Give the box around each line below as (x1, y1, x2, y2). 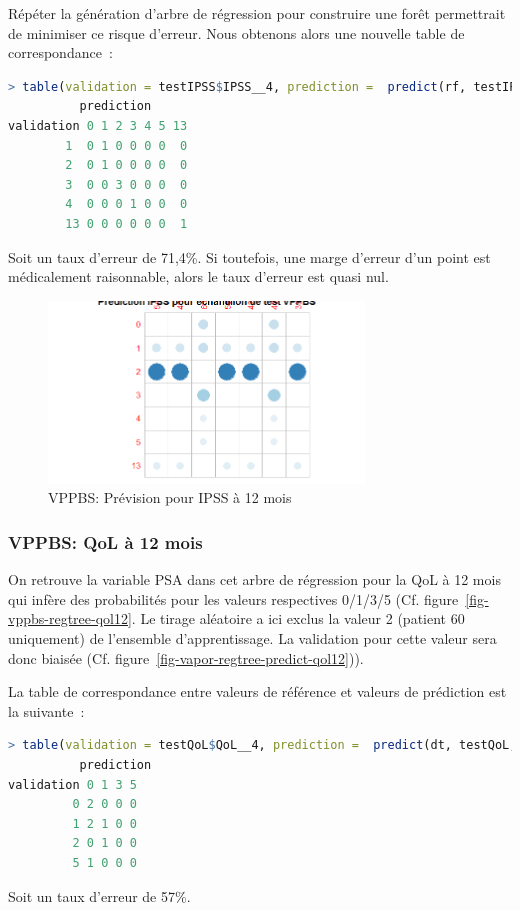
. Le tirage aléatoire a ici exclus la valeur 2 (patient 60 (131, 608, 465, 629)
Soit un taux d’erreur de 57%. (8, 885, 191, 906)
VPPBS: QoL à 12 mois (8, 529, 203, 554)
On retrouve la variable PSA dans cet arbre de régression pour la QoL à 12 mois (8, 569, 501, 590)
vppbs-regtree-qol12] (8, 608, 132, 629)
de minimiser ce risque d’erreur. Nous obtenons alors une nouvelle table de (8, 22, 465, 43)
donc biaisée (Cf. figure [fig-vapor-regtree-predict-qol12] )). (8, 647, 364, 668)
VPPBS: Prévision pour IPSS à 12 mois (48, 487, 292, 508)
